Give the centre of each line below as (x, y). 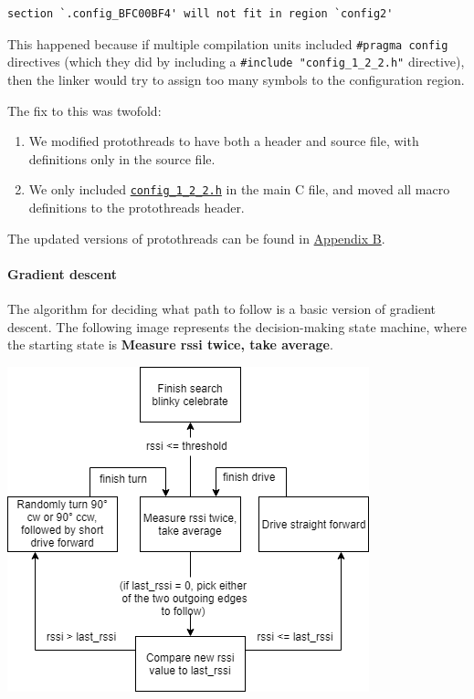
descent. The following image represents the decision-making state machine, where (237, 326)
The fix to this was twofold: (84, 110)
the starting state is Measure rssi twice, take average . (170, 344)
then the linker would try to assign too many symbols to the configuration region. (236, 79)
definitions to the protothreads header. (137, 207)
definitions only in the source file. (122, 158)
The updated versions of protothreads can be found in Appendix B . (196, 238)
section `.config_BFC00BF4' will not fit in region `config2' (200, 14)
